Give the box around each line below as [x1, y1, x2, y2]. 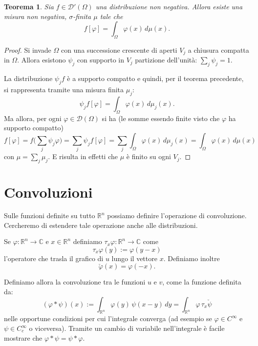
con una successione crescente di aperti [61, 44, 177, 55]
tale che [100, 11, 123, 21]
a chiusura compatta [188, 44, 249, 55]
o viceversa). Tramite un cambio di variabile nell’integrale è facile [29, 323, 225, 333]
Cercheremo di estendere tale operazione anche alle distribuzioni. [4, 220, 198, 230]
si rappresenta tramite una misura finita [4, 84, 124, 95]
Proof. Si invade [4, 44, 51, 55]
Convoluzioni [4, 182, 93, 202]
